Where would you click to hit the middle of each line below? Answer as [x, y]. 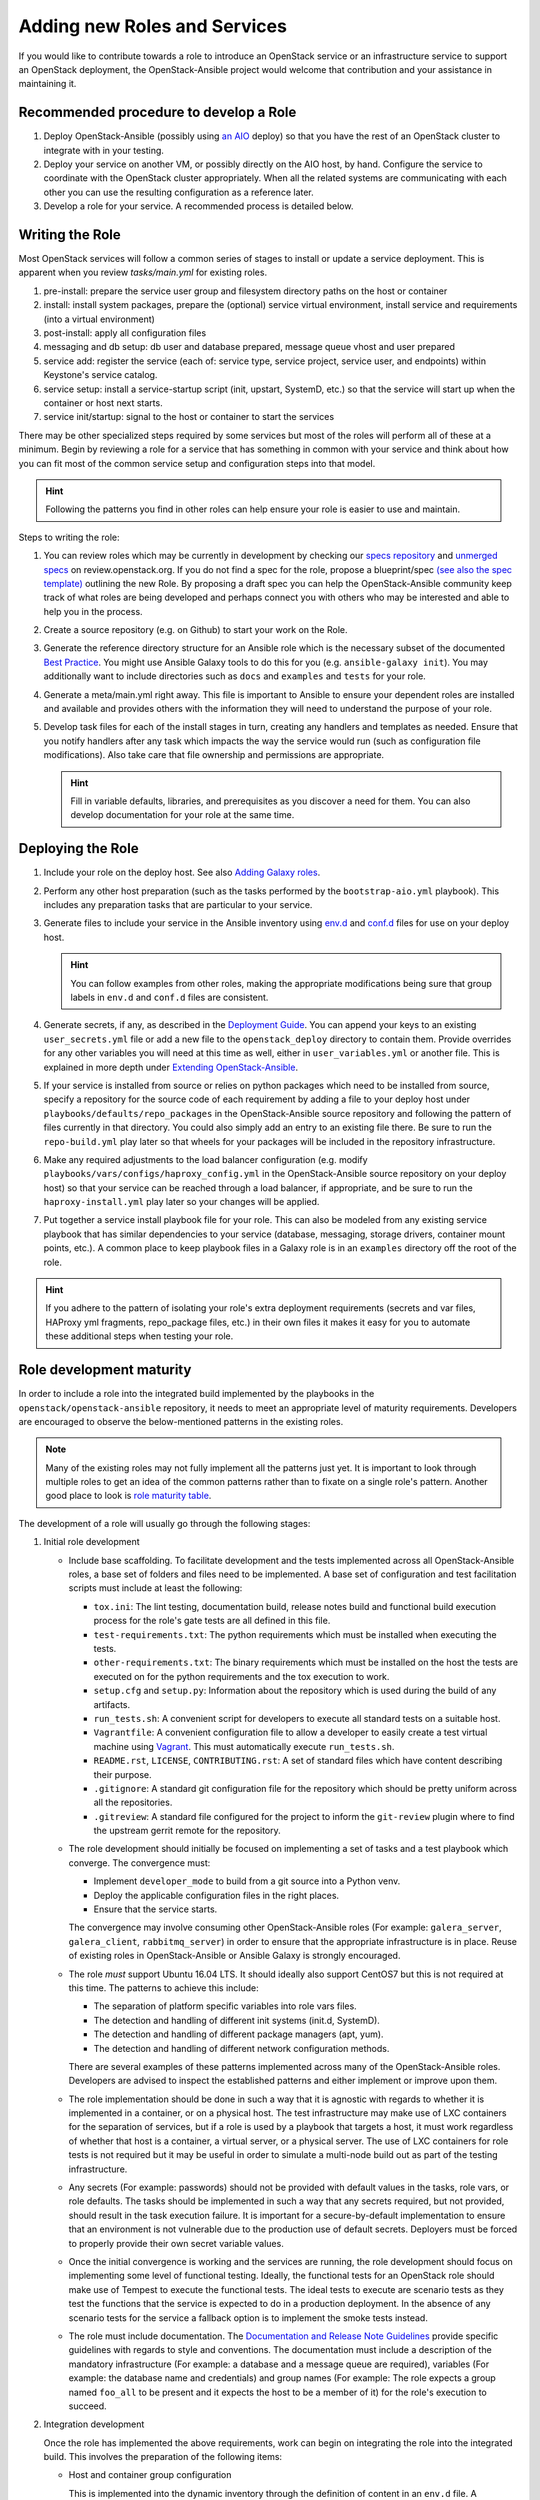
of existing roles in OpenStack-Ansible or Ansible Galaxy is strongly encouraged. [234, 1956]
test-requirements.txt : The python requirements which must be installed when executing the [295, 1634]
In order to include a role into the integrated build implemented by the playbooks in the [196, 1394]
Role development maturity [105, 1370]
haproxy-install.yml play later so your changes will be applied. [181, 1202]
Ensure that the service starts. [155, 1909]
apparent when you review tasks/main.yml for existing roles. [143, 272]
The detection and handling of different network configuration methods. [241, 2048]
